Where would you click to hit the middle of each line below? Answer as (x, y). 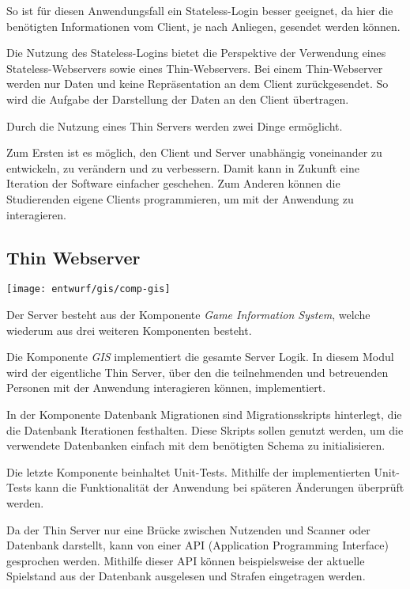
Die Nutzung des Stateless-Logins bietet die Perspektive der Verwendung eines (196, 53)
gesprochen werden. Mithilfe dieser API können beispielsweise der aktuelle (186, 560)
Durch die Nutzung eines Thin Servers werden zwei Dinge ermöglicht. (175, 125)
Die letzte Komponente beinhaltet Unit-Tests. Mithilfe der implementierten (188, 471)
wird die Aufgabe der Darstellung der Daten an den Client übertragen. (178, 99)
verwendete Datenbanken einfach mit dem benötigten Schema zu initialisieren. (196, 445)
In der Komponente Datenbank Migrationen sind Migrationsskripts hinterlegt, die (204, 414)
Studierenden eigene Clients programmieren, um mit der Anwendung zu (180, 198)
